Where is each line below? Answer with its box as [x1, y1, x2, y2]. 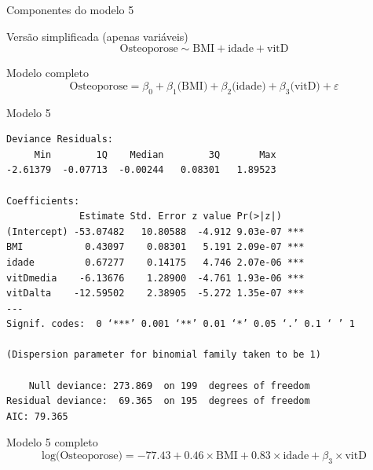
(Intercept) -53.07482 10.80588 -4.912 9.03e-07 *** [6, 226, 305, 237]
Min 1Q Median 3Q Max [34, 149, 276, 160]
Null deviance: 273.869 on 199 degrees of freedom [28, 380, 310, 391]
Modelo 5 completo [6, 434, 98, 450]
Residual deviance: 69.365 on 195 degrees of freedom [6, 395, 310, 407]
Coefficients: [6, 195, 80, 207]
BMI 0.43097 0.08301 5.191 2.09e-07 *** [6, 241, 305, 253]
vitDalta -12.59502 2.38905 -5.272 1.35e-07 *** [6, 288, 305, 299]
